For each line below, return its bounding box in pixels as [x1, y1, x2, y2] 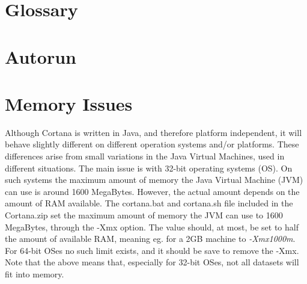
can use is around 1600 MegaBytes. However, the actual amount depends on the [5, 185, 300, 197]
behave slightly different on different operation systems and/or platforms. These [5, 138, 299, 150]
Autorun [5, 44, 77, 69]
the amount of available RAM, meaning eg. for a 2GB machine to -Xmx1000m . [5, 232, 296, 245]
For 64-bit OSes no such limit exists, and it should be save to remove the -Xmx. [5, 244, 299, 256]
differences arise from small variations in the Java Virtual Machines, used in [5, 150, 285, 162]
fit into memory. [5, 268, 64, 280]
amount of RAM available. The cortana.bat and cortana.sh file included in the [5, 197, 293, 209]
